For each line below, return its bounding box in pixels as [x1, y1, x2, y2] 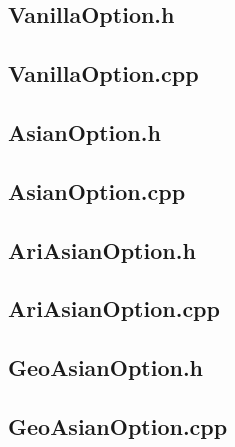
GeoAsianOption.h [8, 352, 204, 383]
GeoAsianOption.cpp [8, 410, 228, 441]
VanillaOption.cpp [8, 58, 199, 89]
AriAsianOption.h [8, 234, 196, 265]
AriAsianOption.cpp [8, 293, 220, 324]
